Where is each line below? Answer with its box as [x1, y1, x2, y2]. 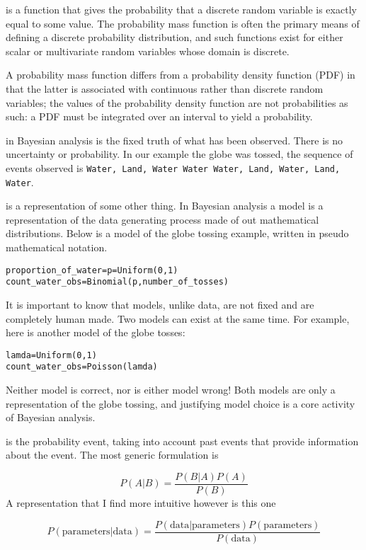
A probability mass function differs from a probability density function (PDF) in [6, 67, 355, 82]
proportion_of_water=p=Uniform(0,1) [6, 265, 178, 275]
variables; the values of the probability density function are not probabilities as [6, 95, 348, 110]
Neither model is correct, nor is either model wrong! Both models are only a [6, 382, 336, 397]
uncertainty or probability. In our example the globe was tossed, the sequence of [6, 147, 353, 161]
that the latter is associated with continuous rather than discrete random [6, 81, 324, 96]
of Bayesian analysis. [6, 410, 96, 425]
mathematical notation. [6, 240, 108, 255]
